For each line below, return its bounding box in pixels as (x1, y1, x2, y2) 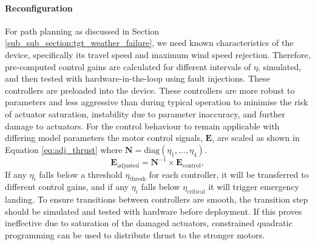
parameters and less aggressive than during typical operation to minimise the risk (5, 96, 308, 108)
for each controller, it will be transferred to (149, 168, 309, 180)
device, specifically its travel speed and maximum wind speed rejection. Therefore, (5, 48, 311, 60)
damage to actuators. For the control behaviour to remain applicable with (5, 119, 280, 132)
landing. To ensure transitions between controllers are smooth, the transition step (5, 193, 308, 206)
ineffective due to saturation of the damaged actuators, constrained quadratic (5, 217, 293, 229)
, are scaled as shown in (212, 131, 300, 144)
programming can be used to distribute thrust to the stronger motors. (5, 229, 265, 241)
